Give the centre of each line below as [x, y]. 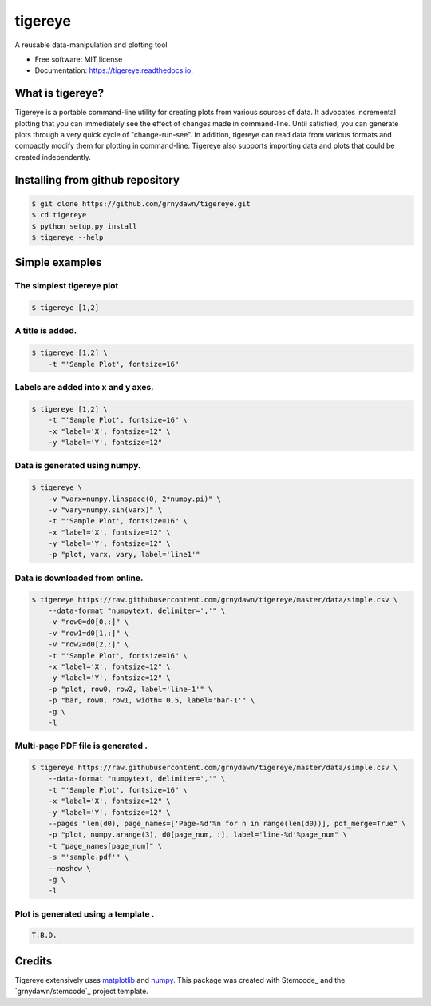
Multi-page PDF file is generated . [81, 746]
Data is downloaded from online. [79, 578]
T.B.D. [44, 936]
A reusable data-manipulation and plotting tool [91, 45]
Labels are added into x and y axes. [85, 388]
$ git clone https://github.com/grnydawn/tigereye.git [141, 203]
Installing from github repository [97, 180]
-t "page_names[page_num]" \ [105, 846]
